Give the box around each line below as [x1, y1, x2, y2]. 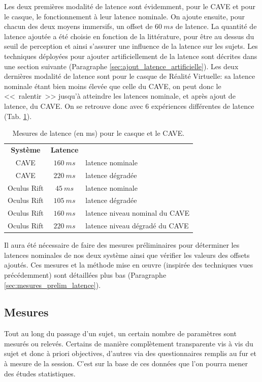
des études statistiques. [4, 368, 76, 378]
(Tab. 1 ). [4, 110, 32, 121]
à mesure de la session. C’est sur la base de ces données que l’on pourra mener [4, 358, 248, 369]
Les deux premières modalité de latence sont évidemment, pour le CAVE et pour [4, 1, 256, 11]
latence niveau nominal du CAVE [85, 208, 190, 218]
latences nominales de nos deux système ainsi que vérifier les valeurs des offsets [4, 249, 250, 260]
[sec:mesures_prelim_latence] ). [4, 279, 101, 290]
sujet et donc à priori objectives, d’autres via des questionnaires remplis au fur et [4, 348, 256, 359]
